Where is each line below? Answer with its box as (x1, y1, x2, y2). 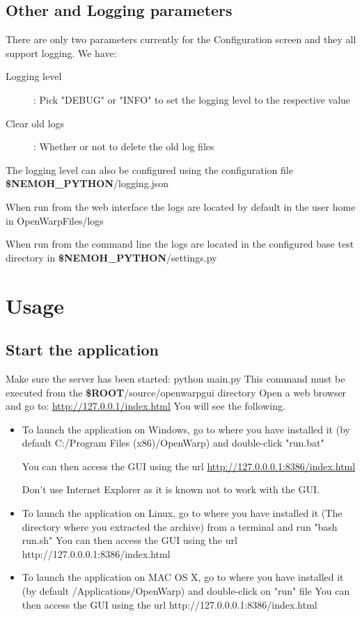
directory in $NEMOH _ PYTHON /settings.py (6, 250, 217, 264)
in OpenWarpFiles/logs (6, 213, 104, 227)
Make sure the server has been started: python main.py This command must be (6, 371, 345, 385)
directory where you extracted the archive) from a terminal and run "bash (22, 519, 338, 534)
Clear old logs (6, 115, 65, 130)
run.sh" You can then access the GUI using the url (22, 533, 237, 547)
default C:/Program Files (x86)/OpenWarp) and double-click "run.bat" (22, 435, 324, 450)
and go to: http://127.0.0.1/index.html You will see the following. (6, 399, 285, 413)
